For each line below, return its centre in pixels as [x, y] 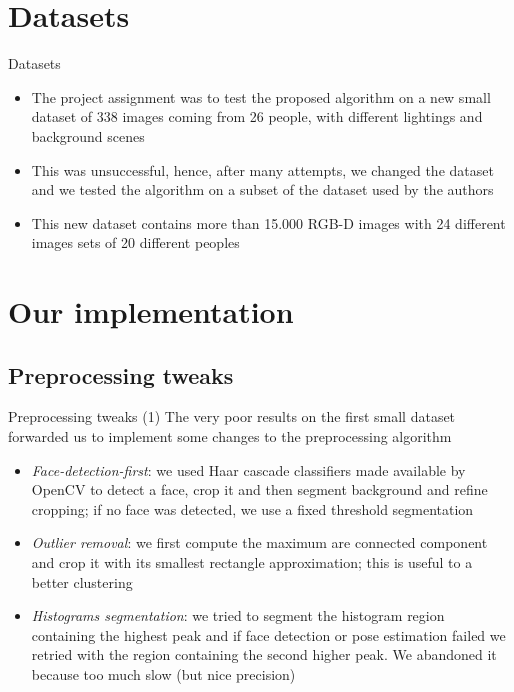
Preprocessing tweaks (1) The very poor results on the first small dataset [232, 416]
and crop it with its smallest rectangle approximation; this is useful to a [252, 562]
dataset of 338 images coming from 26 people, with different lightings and [257, 116]
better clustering [82, 581]
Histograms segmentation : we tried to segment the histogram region [238, 615]
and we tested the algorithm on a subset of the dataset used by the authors [262, 189]
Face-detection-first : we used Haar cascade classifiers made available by [248, 469]
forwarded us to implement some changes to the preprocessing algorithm [230, 436]
